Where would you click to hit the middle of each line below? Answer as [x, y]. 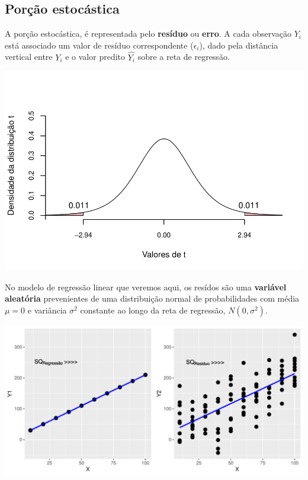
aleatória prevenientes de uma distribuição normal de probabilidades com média [152, 298]
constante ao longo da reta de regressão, [153, 310]
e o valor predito [95, 57]
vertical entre [29, 57]
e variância [47, 310]
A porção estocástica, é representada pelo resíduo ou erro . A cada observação [148, 33]
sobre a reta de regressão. [184, 57]
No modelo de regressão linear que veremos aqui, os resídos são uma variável [146, 287]
